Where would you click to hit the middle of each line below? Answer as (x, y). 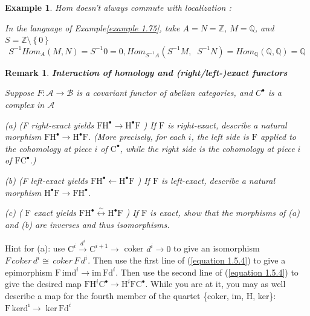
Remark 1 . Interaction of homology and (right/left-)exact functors (146, 72)
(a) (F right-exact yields (50, 125)
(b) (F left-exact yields (46, 180)
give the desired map (43, 284)
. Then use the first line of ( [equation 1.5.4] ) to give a (187, 260)
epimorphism (29, 272)
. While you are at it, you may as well (215, 284)
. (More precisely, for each (137, 137)
